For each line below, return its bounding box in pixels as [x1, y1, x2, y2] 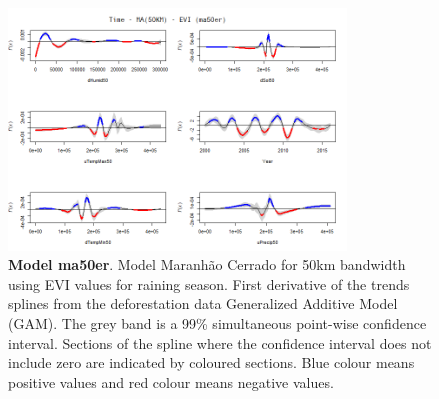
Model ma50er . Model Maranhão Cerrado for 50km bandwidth [8, 254, 406, 275]
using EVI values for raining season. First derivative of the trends [8, 273, 410, 294]
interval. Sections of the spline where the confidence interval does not [8, 332, 432, 353]
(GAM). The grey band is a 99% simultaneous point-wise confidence [8, 313, 427, 334]
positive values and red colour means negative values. [8, 371, 334, 392]
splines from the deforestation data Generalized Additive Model [8, 293, 398, 314]
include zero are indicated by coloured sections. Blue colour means [8, 352, 415, 373]
